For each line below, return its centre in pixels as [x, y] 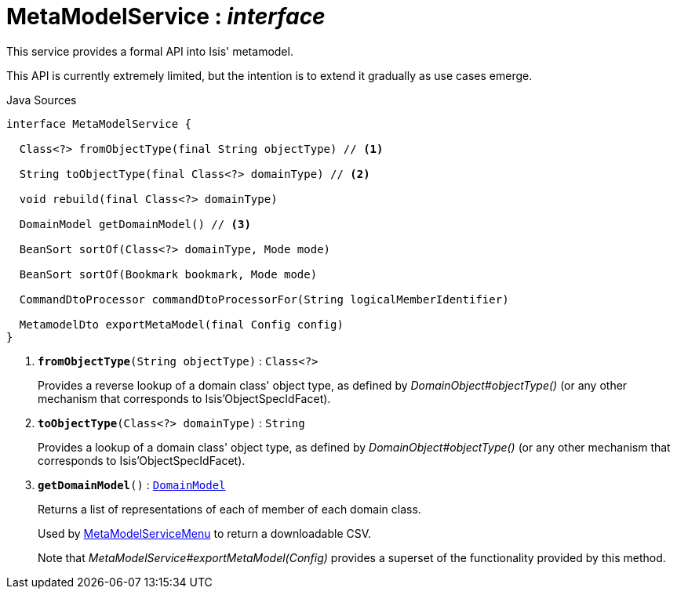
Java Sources [42, 100]
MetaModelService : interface [166, 16]
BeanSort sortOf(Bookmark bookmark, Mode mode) [168, 274]
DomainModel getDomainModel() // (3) [135, 224]
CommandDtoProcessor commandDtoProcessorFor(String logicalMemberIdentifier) [264, 299]
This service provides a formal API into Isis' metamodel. [150, 51]
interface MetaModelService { [99, 123]
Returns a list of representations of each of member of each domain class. [229, 509]
